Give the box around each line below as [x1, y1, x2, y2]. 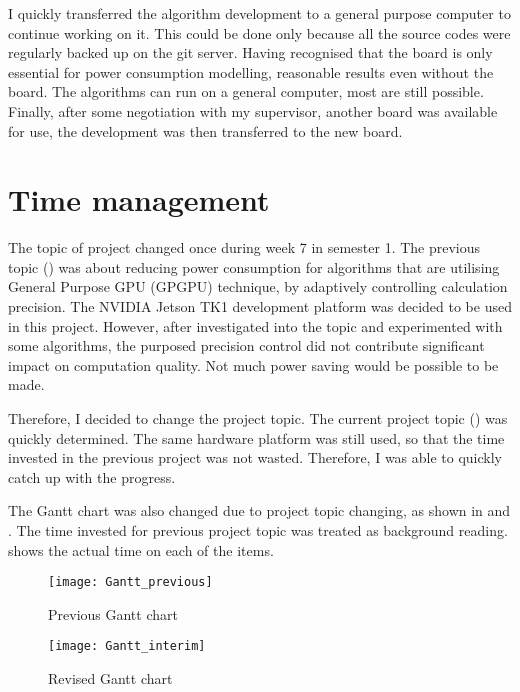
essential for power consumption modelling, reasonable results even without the [8, 61, 494, 82]
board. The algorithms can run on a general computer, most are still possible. [8, 81, 484, 102]
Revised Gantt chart [48, 668, 173, 689]
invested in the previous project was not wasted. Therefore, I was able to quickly [8, 447, 503, 468]
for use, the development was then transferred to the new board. [8, 120, 403, 141]
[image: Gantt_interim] [48, 639, 206, 654]
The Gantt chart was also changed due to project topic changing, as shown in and [8, 500, 511, 521]
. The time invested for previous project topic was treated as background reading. [8, 520, 508, 540]
